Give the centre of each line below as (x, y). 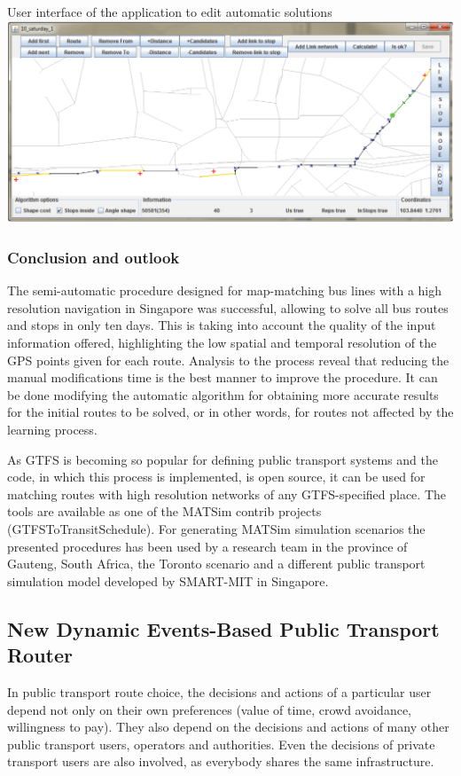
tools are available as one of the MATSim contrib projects (164, 511)
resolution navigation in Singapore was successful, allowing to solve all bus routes (228, 307)
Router (40, 655)
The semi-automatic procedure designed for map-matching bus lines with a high (225, 290)
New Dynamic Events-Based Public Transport (223, 628)
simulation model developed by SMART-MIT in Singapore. (168, 580)
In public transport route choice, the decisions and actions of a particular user (219, 691)
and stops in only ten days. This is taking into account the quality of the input (222, 325)
